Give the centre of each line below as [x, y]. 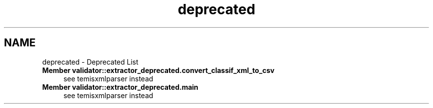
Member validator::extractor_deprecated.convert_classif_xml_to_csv [158, 70]
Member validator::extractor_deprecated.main [120, 87]
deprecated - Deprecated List [90, 62]
